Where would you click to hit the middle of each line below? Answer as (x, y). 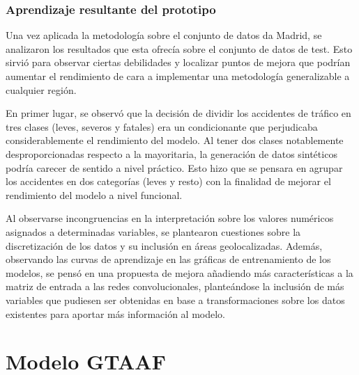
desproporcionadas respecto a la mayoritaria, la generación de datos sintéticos (171, 153)
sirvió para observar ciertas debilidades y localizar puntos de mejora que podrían (178, 62)
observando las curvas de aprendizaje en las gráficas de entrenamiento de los (168, 259)
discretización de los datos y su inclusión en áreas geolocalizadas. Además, (164, 245)
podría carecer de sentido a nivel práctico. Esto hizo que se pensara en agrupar (174, 167)
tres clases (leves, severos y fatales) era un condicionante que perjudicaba (162, 126)
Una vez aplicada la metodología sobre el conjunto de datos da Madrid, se (164, 35)
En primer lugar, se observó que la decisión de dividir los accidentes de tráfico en (178, 113)
